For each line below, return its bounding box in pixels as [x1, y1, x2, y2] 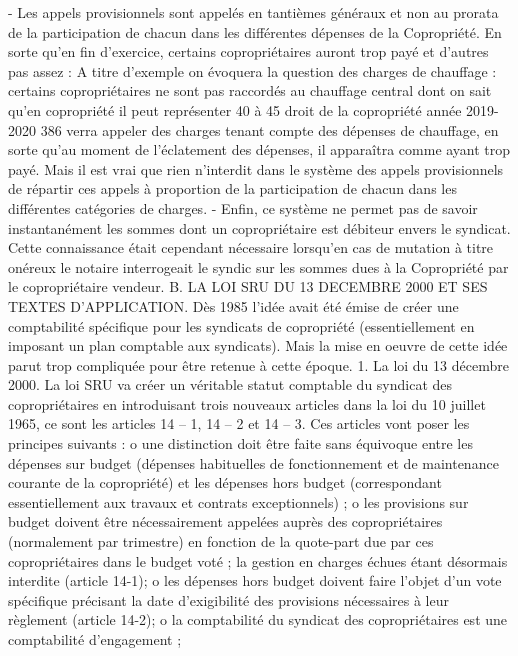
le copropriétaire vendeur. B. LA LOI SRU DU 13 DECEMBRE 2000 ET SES [8, 276, 488, 297]
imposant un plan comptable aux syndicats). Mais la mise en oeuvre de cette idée [8, 335, 508, 356]
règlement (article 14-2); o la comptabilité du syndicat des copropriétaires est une [8, 609, 508, 630]
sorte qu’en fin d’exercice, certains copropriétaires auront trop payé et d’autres [8, 41, 489, 62]
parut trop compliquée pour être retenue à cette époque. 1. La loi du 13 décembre [8, 354, 509, 375]
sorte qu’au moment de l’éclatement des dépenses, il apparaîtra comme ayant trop [8, 139, 511, 160]
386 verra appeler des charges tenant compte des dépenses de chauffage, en [40, 119, 499, 140]
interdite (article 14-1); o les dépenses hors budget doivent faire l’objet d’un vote [8, 570, 502, 591]
